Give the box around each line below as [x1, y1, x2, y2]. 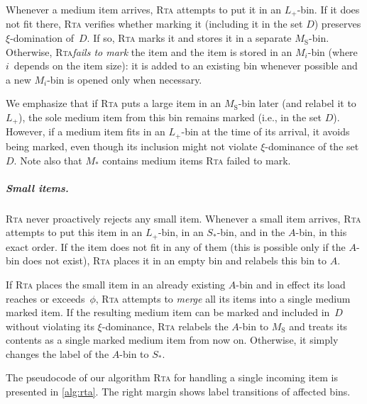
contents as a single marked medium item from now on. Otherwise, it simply [6, 332, 339, 347]
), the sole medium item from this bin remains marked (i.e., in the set [18, 110, 322, 125]
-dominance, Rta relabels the [102, 318, 229, 333]
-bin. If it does [297, 2, 360, 16]
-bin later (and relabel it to [238, 96, 356, 111]
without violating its [6, 318, 94, 333]
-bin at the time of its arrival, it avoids [181, 124, 350, 139]
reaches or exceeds [6, 291, 85, 305]
